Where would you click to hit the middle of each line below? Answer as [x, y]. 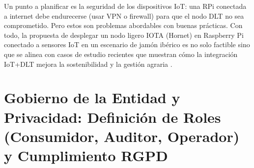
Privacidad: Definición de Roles [113, 117]
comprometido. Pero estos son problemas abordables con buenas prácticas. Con [123, 25]
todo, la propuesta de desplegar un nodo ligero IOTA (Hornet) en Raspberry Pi [124, 35]
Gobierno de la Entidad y [92, 98]
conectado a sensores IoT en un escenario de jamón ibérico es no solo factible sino [127, 44]
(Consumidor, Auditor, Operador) [122, 136]
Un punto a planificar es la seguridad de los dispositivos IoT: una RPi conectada [125, 6]
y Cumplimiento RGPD [86, 155]
